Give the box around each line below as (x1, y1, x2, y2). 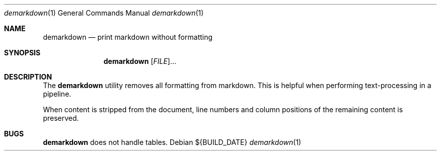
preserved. (43, 114, 79, 122)
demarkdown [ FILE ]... (103, 57, 177, 65)
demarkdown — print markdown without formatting (43, 33, 213, 41)
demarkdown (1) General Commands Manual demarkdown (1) (4, 9, 204, 17)
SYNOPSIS (4, 48, 41, 57)
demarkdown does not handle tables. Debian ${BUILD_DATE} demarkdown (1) (43, 138, 302, 146)
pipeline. (43, 90, 71, 98)
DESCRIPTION (4, 72, 52, 81)
